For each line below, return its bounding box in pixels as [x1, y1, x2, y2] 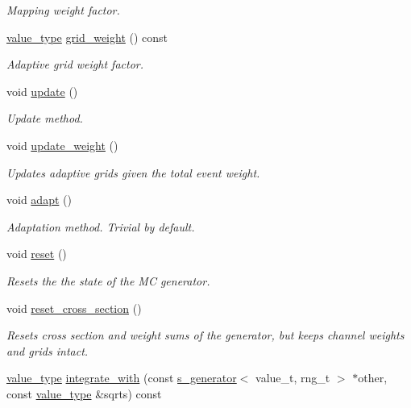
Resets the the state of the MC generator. [6, 272, 210, 289]
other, [358, 369, 388, 386]
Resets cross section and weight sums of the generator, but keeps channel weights [6, 327, 405, 343]
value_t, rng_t [255, 369, 330, 386]
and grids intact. [6, 342, 89, 359]
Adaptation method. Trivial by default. [6, 218, 195, 235]
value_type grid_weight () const [6, 28, 168, 45]
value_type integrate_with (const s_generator [6, 369, 237, 386]
